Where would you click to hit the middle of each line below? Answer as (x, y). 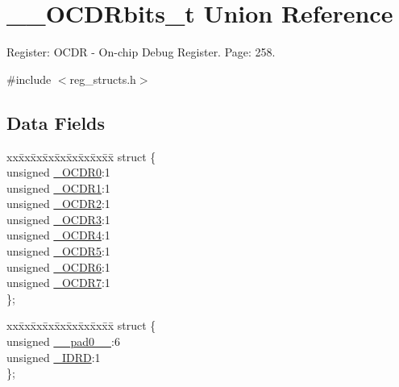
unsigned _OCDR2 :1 (58, 204)
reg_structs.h (103, 79)
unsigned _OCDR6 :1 (58, 266)
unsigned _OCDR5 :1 (58, 251)
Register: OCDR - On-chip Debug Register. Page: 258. (141, 52)
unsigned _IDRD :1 (54, 357)
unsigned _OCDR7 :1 (58, 283)
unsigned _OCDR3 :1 (58, 219)
